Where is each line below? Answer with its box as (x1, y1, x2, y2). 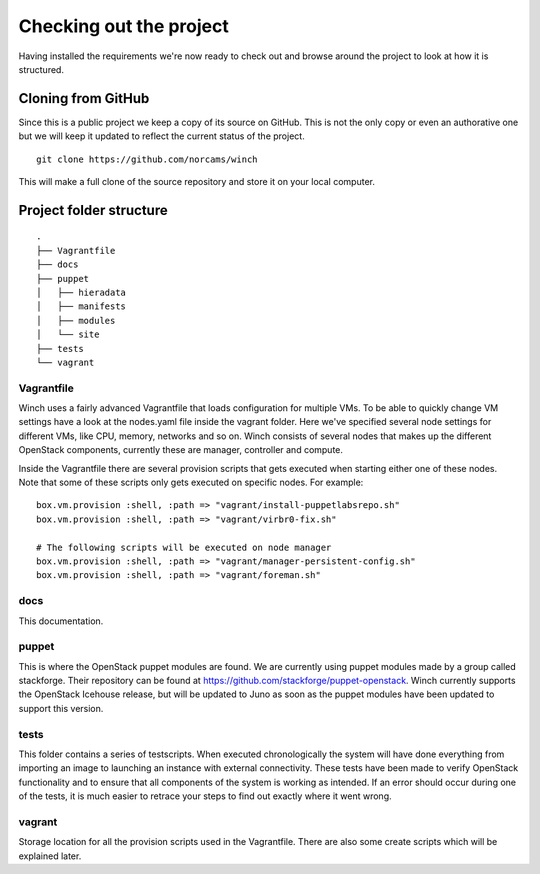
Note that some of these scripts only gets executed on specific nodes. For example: (18, 476, 364, 489)
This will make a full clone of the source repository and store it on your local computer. (18, 176, 375, 188)
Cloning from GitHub (18, 90, 150, 107)
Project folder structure (18, 201, 169, 219)
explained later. (18, 850, 82, 862)
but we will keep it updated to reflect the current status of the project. (18, 130, 305, 142)
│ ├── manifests (36, 301, 127, 312)
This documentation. (18, 615, 104, 627)
